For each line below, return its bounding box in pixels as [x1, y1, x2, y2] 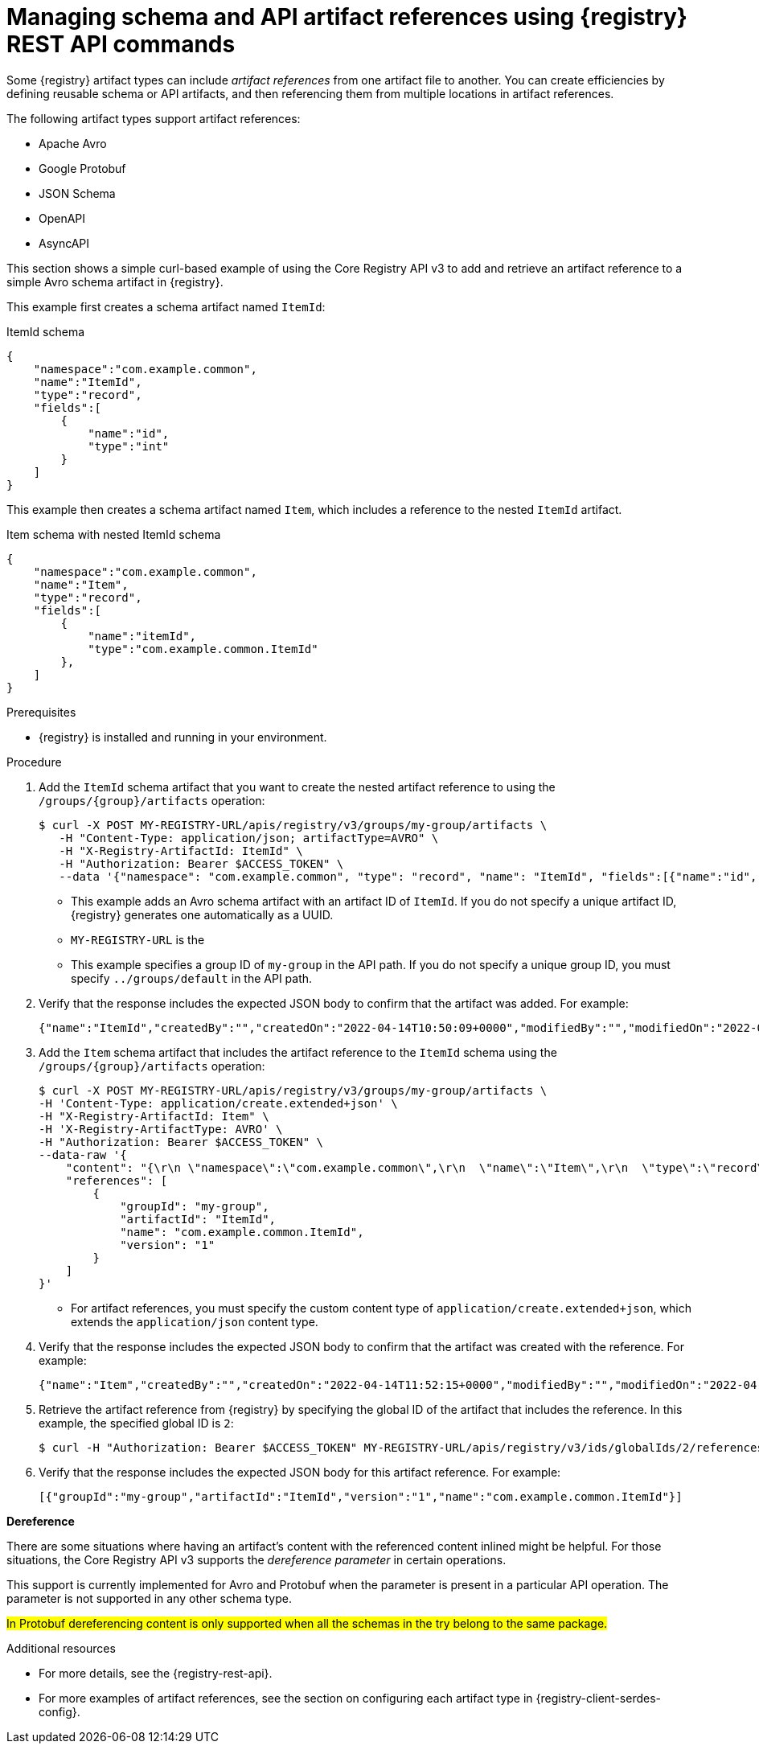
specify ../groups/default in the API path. [71, 971, 313, 985]
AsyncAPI [39, 236, 90, 250]
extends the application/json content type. [71, 1314, 318, 1329]
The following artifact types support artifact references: [6, 111, 301, 125]
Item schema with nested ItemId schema [6, 527, 221, 541]
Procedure [6, 754, 62, 769]
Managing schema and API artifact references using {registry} [6, 3, 687, 31]
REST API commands [6, 31, 236, 58]
